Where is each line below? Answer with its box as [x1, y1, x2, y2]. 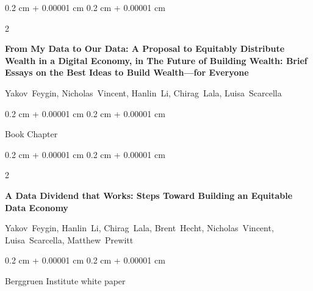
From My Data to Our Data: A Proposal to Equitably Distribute [5, 42, 285, 55]
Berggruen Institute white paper [5, 274, 126, 287]
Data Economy [5, 201, 68, 214]
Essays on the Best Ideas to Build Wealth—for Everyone [5, 66, 249, 79]
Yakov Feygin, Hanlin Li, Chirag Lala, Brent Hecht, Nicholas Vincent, [5, 221, 274, 234]
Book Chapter [5, 128, 58, 140]
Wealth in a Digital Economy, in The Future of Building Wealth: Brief [5, 54, 308, 66]
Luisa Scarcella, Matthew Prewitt [5, 233, 134, 246]
